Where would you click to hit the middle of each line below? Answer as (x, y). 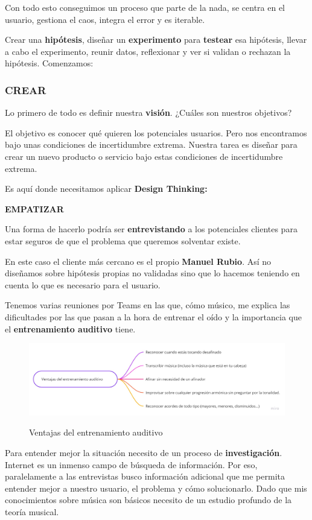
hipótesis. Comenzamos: (49, 63)
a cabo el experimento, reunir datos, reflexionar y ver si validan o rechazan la (148, 51)
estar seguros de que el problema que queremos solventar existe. (123, 240)
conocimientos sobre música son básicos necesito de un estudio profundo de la (148, 500)
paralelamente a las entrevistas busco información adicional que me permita (145, 476)
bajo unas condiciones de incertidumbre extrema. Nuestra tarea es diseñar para (151, 144)
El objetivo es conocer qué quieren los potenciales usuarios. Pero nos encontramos (156, 132)
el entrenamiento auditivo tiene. (70, 328)
